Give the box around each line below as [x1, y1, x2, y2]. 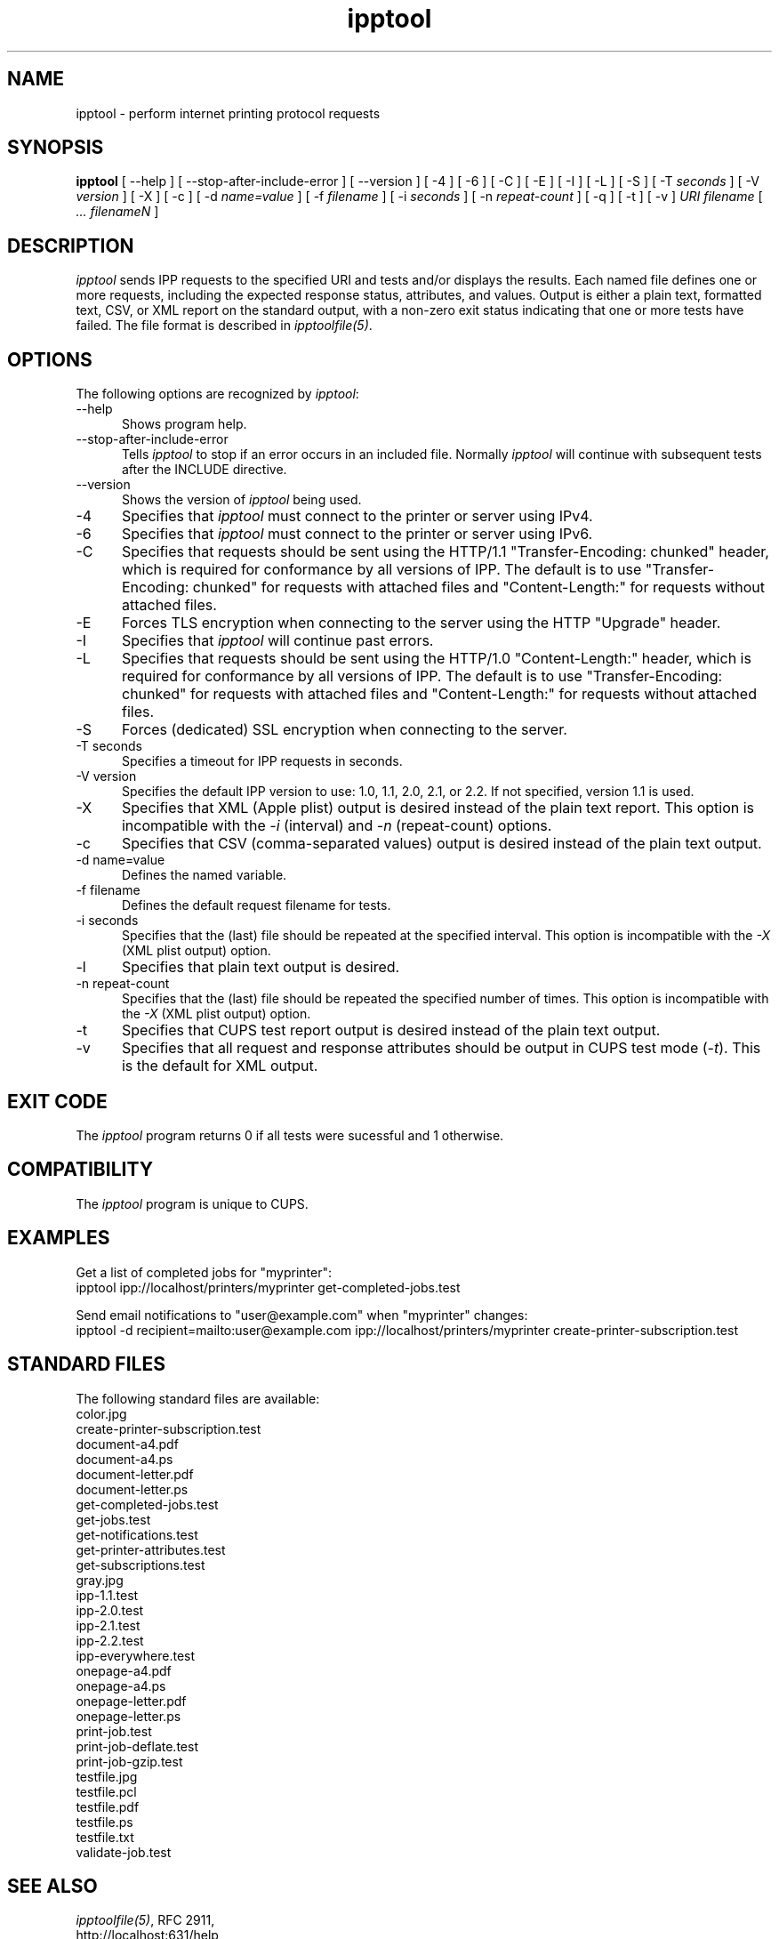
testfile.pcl [76, 1783, 137, 1799]
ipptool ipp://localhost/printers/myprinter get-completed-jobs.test [76, 1279, 461, 1295]
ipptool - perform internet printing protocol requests [76, 105, 381, 121]
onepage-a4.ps [76, 1678, 166, 1694]
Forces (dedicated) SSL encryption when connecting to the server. [121, 720, 567, 739]
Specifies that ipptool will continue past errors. [121, 632, 434, 650]
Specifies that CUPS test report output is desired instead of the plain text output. [121, 1021, 661, 1040]
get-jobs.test [76, 1511, 151, 1527]
